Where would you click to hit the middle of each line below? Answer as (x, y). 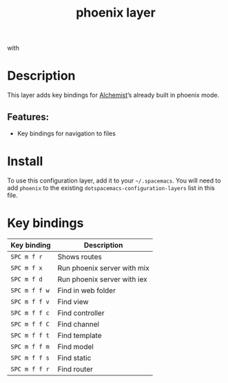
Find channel (79, 324)
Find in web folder (86, 290)
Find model (76, 346)
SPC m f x (27, 268)
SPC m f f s (30, 358)
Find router (75, 369)
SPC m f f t (30, 335)
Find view (73, 301)
